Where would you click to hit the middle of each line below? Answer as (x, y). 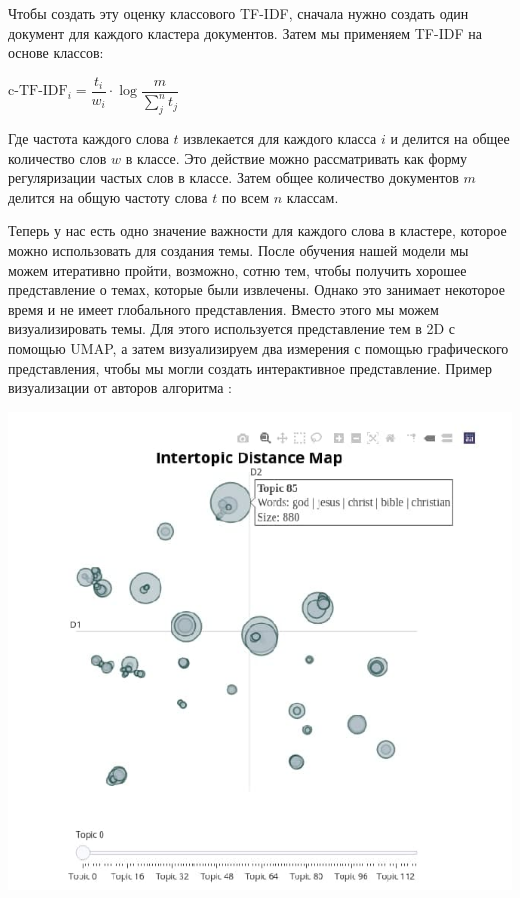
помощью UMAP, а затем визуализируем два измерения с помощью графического (258, 347)
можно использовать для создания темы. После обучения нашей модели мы (238, 249)
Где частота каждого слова (88, 137)
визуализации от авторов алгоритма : (120, 387)
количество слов (57, 157)
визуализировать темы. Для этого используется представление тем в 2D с (232, 328)
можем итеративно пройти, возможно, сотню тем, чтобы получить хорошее (237, 269)
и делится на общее (450, 137)
